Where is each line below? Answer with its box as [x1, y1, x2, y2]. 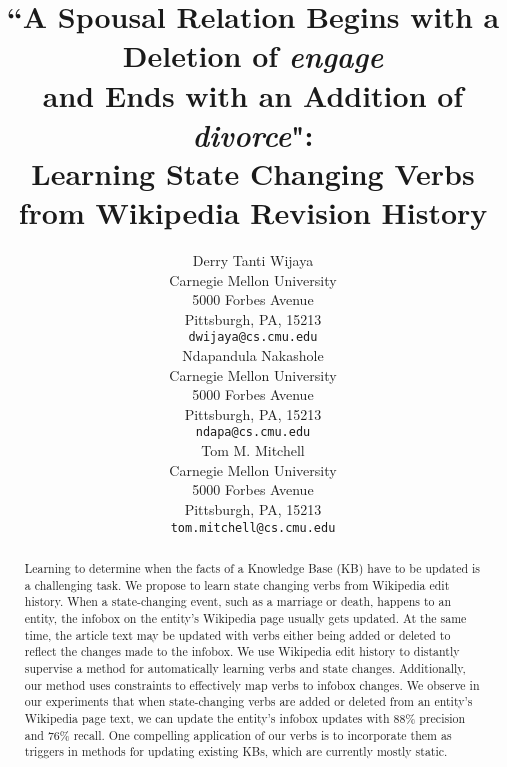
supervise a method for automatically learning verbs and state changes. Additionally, [24, 659, 466, 676]
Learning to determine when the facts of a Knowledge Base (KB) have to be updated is [24, 559, 481, 576]
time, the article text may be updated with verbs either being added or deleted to [24, 626, 451, 643]
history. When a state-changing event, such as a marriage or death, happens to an [24, 593, 452, 610]
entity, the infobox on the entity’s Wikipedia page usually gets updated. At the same [24, 609, 467, 626]
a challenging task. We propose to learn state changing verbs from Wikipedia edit [24, 576, 450, 593]
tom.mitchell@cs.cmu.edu [170, 520, 336, 535]
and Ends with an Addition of [42, 74, 464, 115]
